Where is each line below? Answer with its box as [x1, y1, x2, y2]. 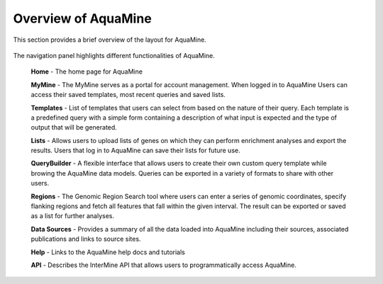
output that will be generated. [30, 123, 117, 132]
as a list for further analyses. [30, 212, 115, 220]
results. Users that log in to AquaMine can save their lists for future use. [30, 146, 240, 155]
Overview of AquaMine [13, 11, 152, 26]
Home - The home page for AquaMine [30, 67, 143, 76]
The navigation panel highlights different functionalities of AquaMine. [13, 51, 216, 59]
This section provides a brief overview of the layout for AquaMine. [13, 35, 207, 44]
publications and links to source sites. [30, 234, 141, 244]
